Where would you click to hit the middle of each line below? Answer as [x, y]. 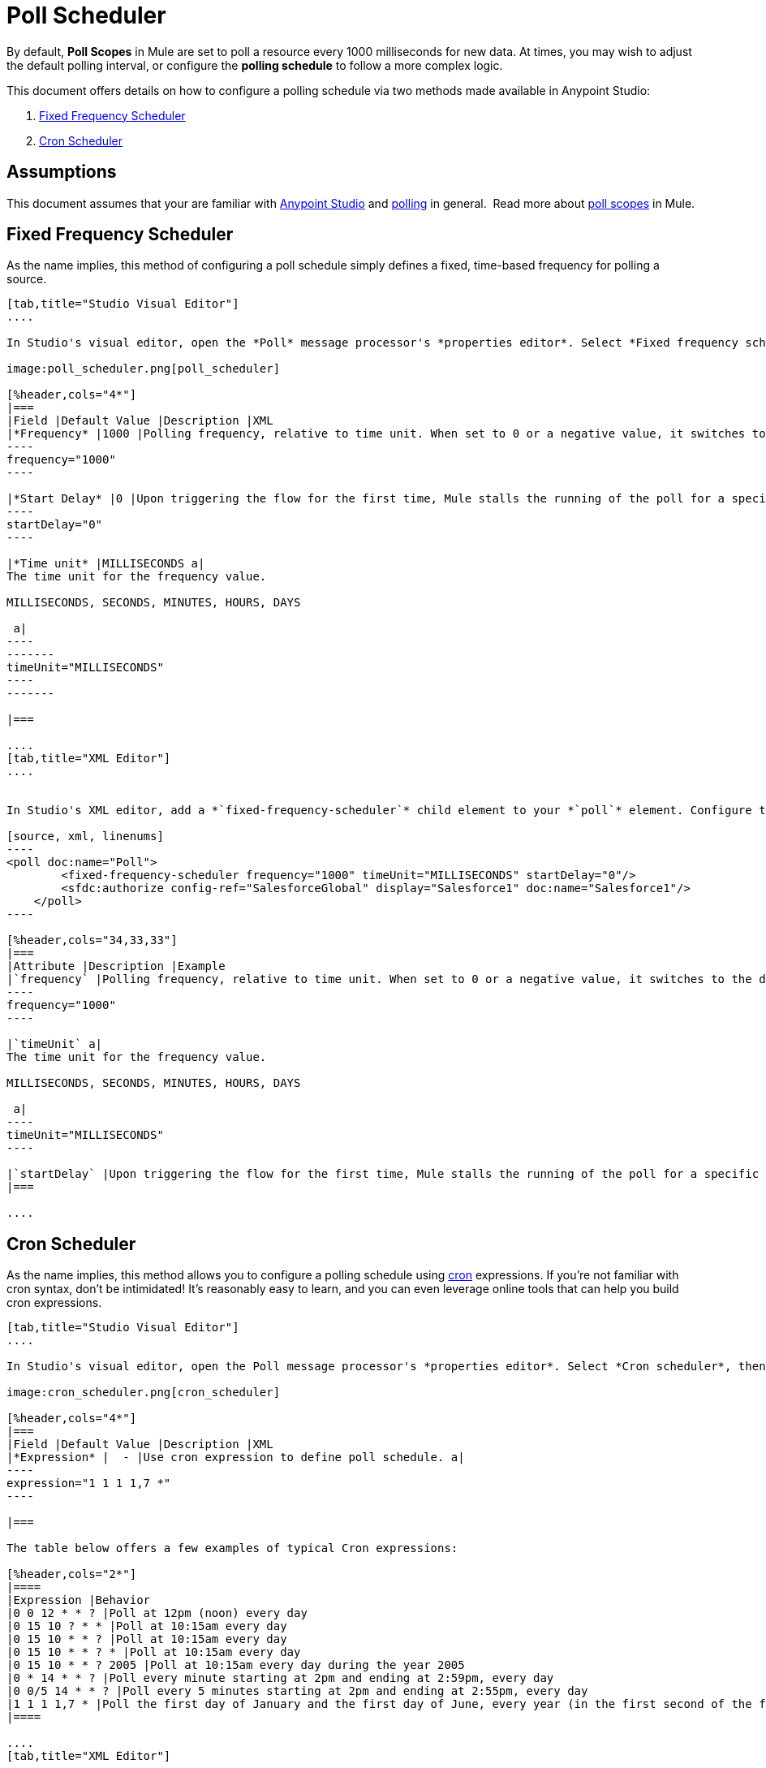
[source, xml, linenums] [85, 837]
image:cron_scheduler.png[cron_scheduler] [144, 1393]
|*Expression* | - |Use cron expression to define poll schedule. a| [236, 1458]
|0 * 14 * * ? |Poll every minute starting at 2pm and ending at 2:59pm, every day [280, 1678]
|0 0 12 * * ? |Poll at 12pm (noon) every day [157, 1613]
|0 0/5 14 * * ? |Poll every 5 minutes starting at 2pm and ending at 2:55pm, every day [297, 1691]
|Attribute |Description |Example [116, 966]
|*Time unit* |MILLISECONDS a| [106, 564]
